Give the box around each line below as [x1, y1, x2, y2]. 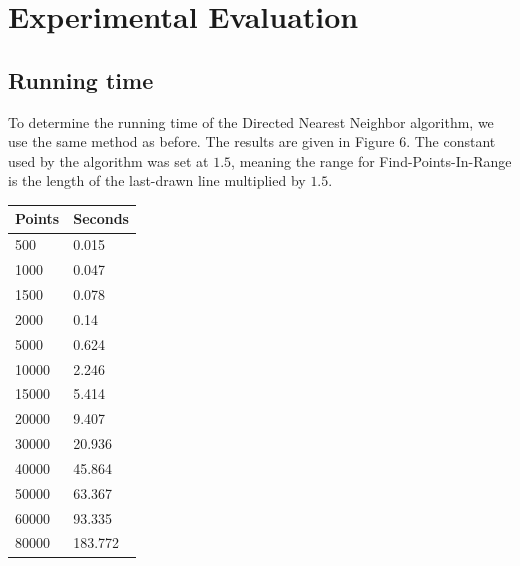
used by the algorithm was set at [8, 150, 209, 171]
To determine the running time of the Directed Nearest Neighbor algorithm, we [8, 111, 494, 132]
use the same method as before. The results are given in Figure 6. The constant [8, 131, 496, 152]
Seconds [73, 208, 129, 229]
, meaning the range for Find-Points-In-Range [231, 150, 512, 171]
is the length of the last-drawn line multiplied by [8, 170, 306, 191]
